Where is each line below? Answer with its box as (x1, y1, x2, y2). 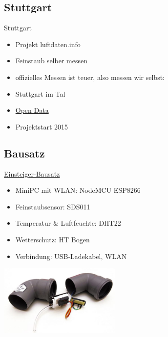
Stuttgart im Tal (15, 88, 65, 99)
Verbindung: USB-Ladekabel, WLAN (15, 251, 127, 261)
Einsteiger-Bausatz (4, 168, 60, 179)
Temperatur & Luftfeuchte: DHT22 (15, 218, 121, 228)
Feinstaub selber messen (15, 55, 87, 66)
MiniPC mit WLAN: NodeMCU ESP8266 (15, 185, 141, 195)
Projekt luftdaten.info (15, 39, 81, 49)
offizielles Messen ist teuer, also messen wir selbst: (15, 72, 165, 82)
